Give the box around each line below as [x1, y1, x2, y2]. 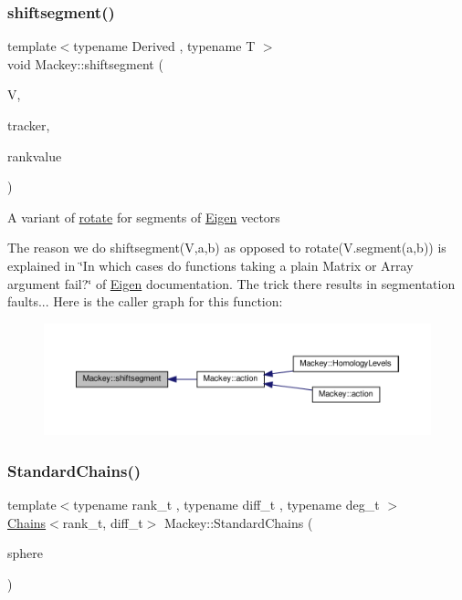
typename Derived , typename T [73, 36, 256, 56]
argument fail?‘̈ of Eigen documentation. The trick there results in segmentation [7, 274, 456, 293]
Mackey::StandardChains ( [164, 512, 313, 532]
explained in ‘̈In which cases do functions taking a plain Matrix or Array [7, 255, 414, 274]
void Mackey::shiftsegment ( [7, 54, 163, 73]
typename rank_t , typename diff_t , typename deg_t [73, 495, 380, 514]
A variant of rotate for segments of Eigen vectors [7, 207, 280, 226]
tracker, [7, 116, 50, 134]
